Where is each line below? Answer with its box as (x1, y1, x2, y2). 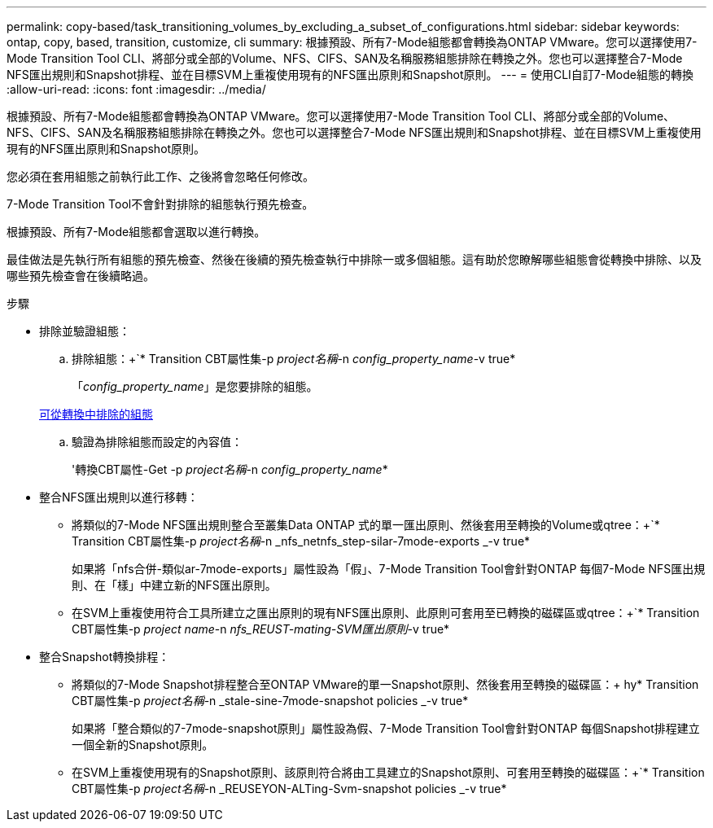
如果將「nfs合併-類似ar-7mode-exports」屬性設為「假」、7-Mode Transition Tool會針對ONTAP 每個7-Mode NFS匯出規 (72, 562, 706, 576)
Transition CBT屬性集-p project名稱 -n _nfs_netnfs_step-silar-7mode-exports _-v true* (72, 534, 531, 548)
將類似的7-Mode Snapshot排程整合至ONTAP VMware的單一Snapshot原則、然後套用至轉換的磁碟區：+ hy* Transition (72, 677, 699, 691)
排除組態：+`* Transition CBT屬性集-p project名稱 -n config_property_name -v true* (72, 352, 516, 366)
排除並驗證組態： (39, 324, 130, 338)
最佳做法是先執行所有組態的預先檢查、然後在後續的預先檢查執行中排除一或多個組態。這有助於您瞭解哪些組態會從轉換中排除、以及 (7, 252, 702, 266)
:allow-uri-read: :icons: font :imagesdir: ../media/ (7, 82, 266, 96)
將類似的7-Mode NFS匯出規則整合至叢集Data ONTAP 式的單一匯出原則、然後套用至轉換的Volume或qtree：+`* (72, 518, 660, 532)
